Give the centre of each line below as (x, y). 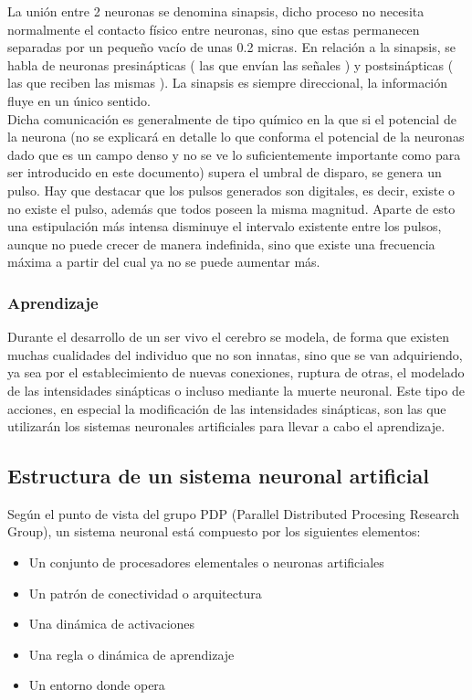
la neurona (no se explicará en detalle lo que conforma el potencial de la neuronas (236, 137)
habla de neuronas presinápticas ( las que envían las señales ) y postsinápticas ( (231, 64)
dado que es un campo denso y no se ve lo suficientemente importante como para (234, 154)
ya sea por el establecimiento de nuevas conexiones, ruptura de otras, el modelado (236, 372)
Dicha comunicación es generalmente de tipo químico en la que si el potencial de (232, 118)
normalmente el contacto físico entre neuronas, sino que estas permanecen (214, 29)
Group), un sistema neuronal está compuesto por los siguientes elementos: (214, 531)
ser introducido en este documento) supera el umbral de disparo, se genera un (225, 172)
